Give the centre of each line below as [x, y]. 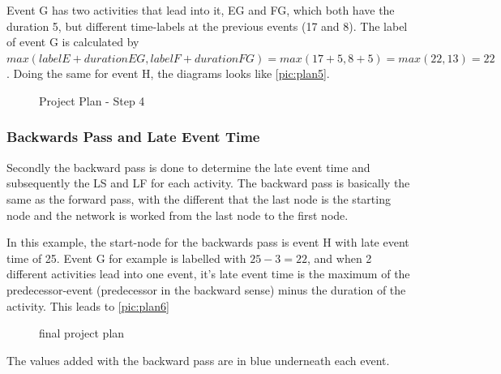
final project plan [82, 333]
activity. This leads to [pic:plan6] [88, 305]
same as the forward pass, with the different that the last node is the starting [199, 198]
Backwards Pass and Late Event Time [133, 137]
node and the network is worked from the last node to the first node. [178, 215]
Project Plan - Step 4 [92, 100]
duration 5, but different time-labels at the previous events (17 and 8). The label [207, 26]
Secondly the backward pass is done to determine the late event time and [188, 167]
